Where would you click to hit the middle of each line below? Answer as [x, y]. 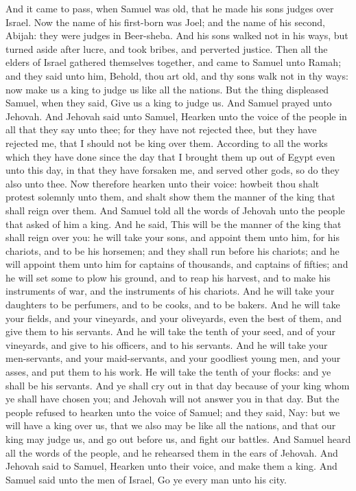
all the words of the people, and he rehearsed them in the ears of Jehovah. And [172, 452]
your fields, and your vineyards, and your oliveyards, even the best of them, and [174, 318]
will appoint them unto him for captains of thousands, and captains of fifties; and [177, 264]
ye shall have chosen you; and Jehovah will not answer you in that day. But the [173, 399]
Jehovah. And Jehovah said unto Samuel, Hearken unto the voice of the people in [176, 116]
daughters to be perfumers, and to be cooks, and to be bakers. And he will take [173, 305]
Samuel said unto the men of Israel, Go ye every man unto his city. [146, 479]
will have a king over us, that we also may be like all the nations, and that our [171, 425]
